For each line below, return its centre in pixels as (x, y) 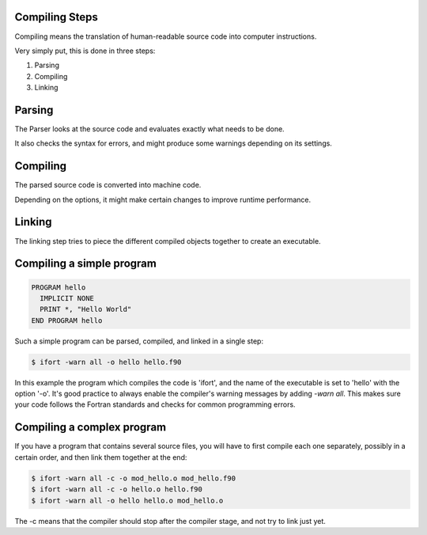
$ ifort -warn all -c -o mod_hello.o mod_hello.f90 (134, 478)
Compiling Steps (56, 17)
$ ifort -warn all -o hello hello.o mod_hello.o (127, 500)
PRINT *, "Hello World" (86, 309)
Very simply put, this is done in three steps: (85, 51)
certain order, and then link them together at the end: (101, 457)
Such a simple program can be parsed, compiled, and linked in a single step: (139, 341)
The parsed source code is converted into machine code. (108, 185)
